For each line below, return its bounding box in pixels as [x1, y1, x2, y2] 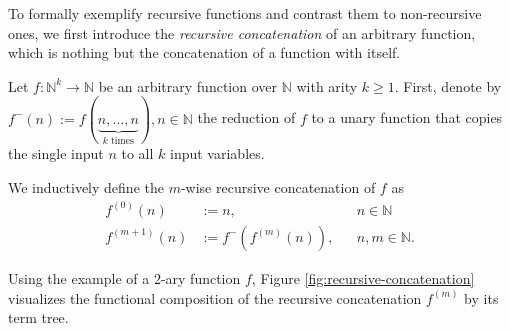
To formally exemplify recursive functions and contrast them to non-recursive [8, 3, 482, 23]
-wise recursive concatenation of [180, 176, 376, 197]
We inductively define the [8, 176, 164, 197]
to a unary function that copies [311, 107, 503, 128]
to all [121, 143, 154, 164]
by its [464, 287, 499, 308]
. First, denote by [394, 75, 502, 96]
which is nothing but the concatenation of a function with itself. [8, 42, 401, 63]
